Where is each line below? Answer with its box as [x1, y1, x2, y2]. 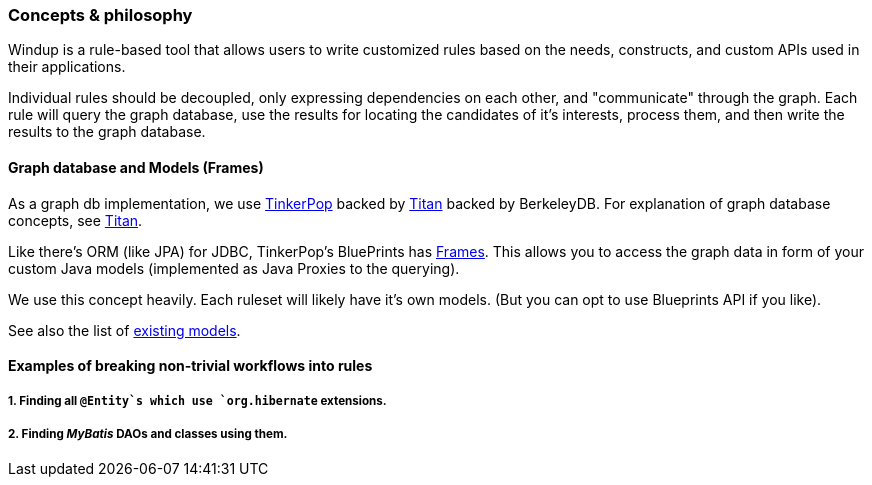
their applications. [8, 58, 126, 76]
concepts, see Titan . [8, 211, 143, 229]
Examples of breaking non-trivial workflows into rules [8, 357, 373, 375]
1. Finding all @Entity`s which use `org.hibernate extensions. [8, 393, 387, 408]
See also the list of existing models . [8, 321, 241, 339]
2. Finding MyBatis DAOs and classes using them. [8, 426, 288, 441]
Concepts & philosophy [8, 5, 193, 25]
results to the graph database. [8, 123, 206, 141]
